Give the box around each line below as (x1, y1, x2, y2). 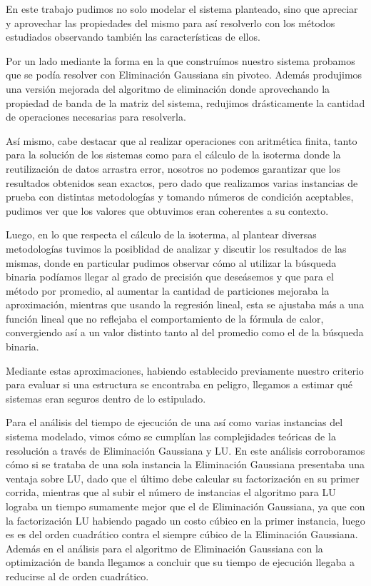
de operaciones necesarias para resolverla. (6, 109, 186, 124)
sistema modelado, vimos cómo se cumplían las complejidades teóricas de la (6, 429, 336, 444)
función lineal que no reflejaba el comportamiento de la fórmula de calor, (6, 310, 324, 325)
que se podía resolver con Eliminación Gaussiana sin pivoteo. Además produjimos (6, 67, 362, 82)
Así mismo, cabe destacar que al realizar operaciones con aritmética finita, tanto (6, 133, 357, 148)
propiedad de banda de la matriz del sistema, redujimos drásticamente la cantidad (6, 95, 365, 110)
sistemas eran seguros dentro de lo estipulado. (6, 390, 206, 405)
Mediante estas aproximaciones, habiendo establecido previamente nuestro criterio (6, 363, 364, 378)
